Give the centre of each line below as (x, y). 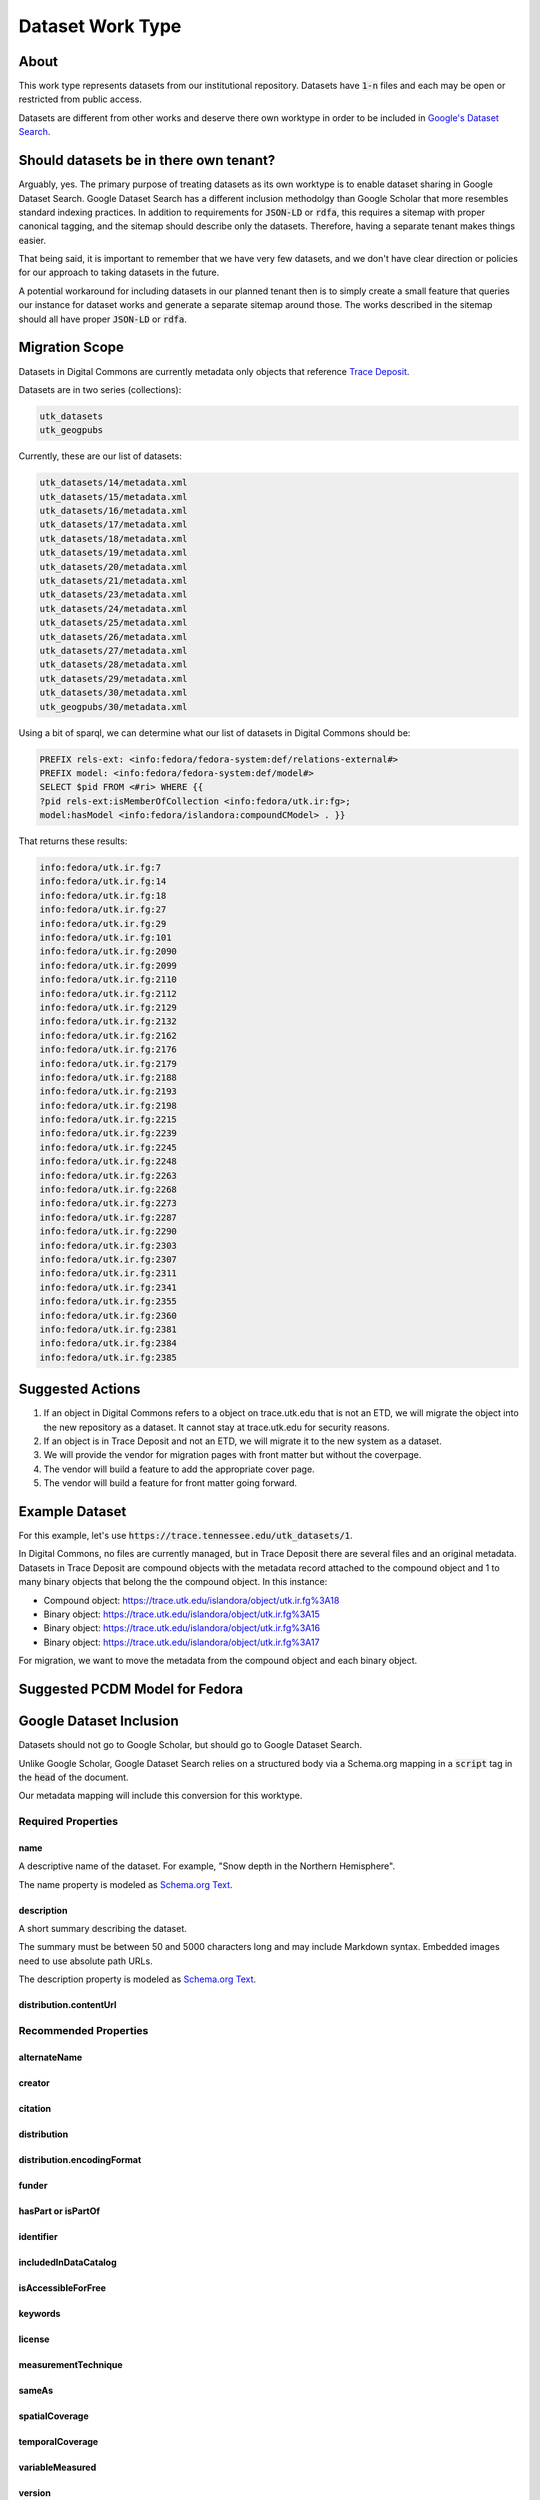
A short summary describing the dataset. (102, 1929)
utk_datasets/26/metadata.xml (113, 636)
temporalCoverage (58, 2441)
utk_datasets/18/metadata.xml (113, 538)
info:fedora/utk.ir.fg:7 (100, 868)
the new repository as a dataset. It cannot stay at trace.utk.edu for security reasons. (216, 1427)
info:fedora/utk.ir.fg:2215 (108, 1119)
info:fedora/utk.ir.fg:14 (103, 881)
